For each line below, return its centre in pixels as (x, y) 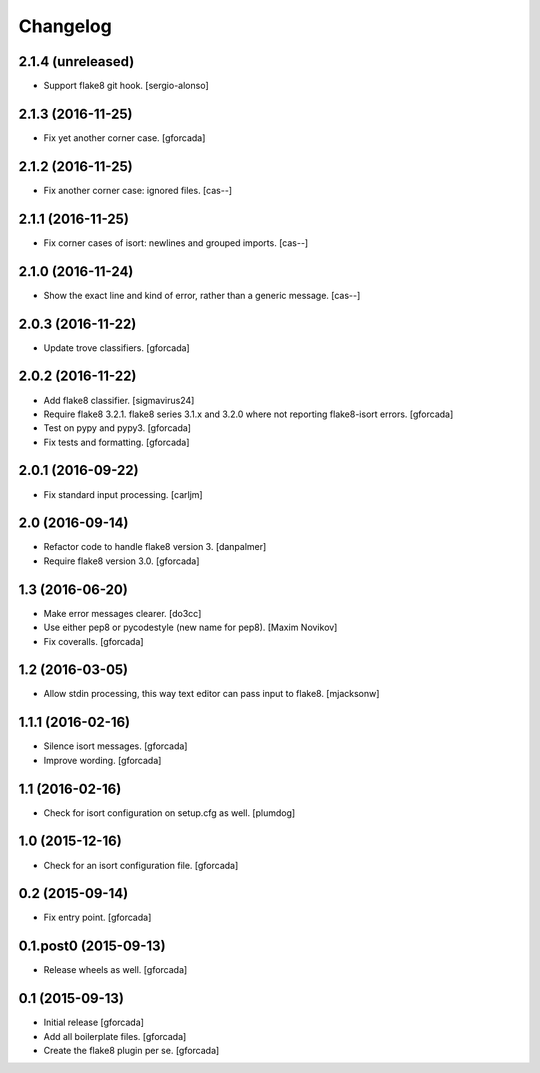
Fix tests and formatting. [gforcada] (116, 442)
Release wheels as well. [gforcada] (115, 970)
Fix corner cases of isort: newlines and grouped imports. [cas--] (176, 242)
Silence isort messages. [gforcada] (115, 746)
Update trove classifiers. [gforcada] (116, 347)
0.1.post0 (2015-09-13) (92, 946)
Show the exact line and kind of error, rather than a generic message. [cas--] (202, 295)
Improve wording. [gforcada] (102, 760)
